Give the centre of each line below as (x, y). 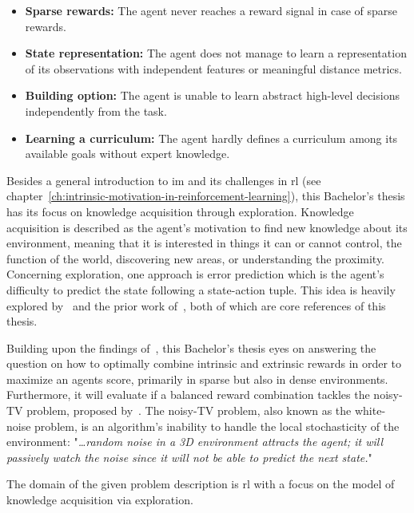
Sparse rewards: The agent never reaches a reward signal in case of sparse (211, 10)
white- (370, 410)
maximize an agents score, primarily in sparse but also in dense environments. (197, 379)
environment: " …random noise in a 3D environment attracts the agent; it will (195, 442)
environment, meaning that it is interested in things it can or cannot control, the (204, 243)
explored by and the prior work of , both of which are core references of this (196, 305)
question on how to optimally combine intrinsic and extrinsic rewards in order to (204, 363)
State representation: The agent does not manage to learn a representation (216, 53)
